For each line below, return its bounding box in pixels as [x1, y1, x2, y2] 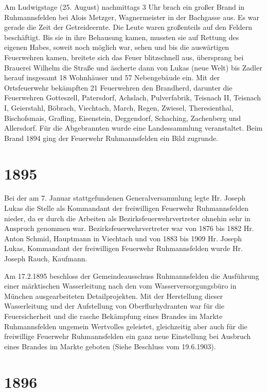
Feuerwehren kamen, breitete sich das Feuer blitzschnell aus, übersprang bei [4, 51, 244, 62]
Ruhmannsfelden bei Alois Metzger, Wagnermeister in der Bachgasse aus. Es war [4, 11, 259, 22]
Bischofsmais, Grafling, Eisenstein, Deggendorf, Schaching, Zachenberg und [4, 112, 241, 123]
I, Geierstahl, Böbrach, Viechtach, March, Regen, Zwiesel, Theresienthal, [4, 102, 234, 113]
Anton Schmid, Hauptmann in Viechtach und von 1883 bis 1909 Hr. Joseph [4, 233, 242, 243]
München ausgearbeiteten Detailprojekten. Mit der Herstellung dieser [4, 290, 223, 301]
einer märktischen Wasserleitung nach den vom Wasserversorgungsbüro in [4, 280, 237, 291]
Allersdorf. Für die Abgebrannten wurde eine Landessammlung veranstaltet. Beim [4, 122, 263, 133]
